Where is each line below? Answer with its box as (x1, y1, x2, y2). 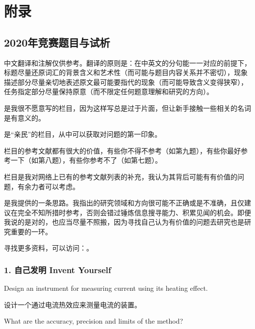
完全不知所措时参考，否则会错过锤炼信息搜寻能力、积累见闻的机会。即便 (17, 207, 251, 217)
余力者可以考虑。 (24, 181, 79, 191)
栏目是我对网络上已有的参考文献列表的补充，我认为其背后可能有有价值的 (4, 171, 237, 181)
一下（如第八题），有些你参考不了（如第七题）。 (10, 155, 162, 165)
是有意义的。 (4, 112, 45, 123)
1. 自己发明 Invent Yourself (4, 264, 111, 276)
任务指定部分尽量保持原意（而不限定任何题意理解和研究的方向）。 (4, 86, 213, 97)
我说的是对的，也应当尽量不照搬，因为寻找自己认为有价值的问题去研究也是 (4, 217, 244, 227)
